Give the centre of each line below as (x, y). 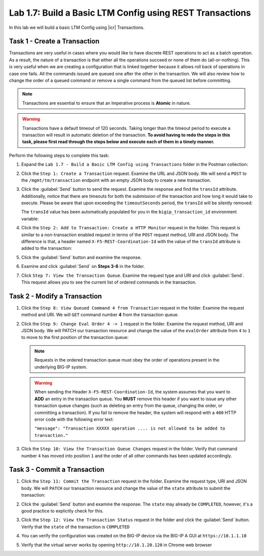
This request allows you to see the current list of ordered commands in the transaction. (109, 282)
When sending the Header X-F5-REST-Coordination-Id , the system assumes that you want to (132, 392)
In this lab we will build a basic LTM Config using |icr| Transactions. (77, 27)
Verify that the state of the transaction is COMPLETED (76, 527)
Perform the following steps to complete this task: (59, 155)
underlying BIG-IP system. (61, 367)
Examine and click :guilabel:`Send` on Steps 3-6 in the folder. (83, 266)
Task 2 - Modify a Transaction (55, 296)
